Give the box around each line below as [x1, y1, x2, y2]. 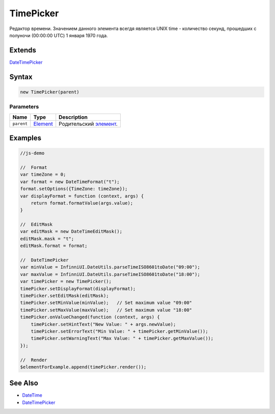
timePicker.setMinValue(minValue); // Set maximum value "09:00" [20, 300, 193, 306]
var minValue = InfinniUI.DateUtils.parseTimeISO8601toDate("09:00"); [20, 264, 201, 270]
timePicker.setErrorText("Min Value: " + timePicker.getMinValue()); [31, 328, 208, 334]
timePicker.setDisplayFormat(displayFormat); [20, 286, 136, 291]
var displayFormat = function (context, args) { [20, 193, 144, 199]
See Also [9, 379, 38, 388]
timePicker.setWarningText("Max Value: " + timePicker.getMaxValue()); [31, 336, 214, 341]
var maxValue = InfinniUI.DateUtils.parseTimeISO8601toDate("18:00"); [20, 271, 201, 277]
